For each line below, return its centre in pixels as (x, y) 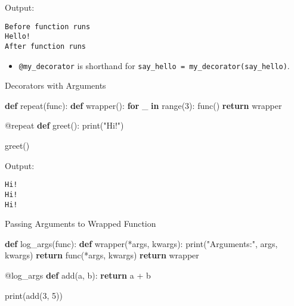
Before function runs (48, 26)
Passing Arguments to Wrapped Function (81, 224)
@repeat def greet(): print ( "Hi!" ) (64, 125)
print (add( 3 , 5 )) (34, 295)
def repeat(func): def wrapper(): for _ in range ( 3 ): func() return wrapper (143, 105)
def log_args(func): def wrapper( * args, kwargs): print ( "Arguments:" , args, (141, 243)
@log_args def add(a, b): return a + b (78, 275)
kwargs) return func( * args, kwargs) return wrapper (102, 255)
